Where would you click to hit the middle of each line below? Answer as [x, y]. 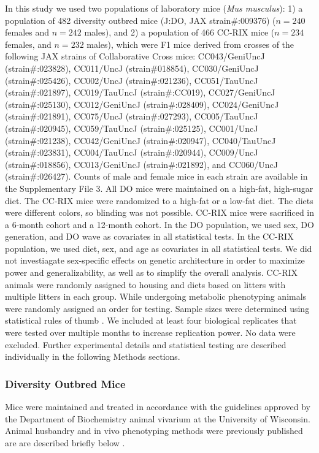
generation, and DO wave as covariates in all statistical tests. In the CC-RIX [149, 236]
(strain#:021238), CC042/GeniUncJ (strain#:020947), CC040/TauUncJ [140, 140]
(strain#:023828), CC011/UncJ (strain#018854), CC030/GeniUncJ [132, 68]
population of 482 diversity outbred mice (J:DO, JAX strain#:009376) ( [140, 20]
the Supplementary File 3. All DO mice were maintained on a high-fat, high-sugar [159, 188]
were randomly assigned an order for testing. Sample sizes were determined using [157, 308]
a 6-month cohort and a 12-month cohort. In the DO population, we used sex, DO [159, 224]
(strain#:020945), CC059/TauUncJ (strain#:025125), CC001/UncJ [132, 128]
